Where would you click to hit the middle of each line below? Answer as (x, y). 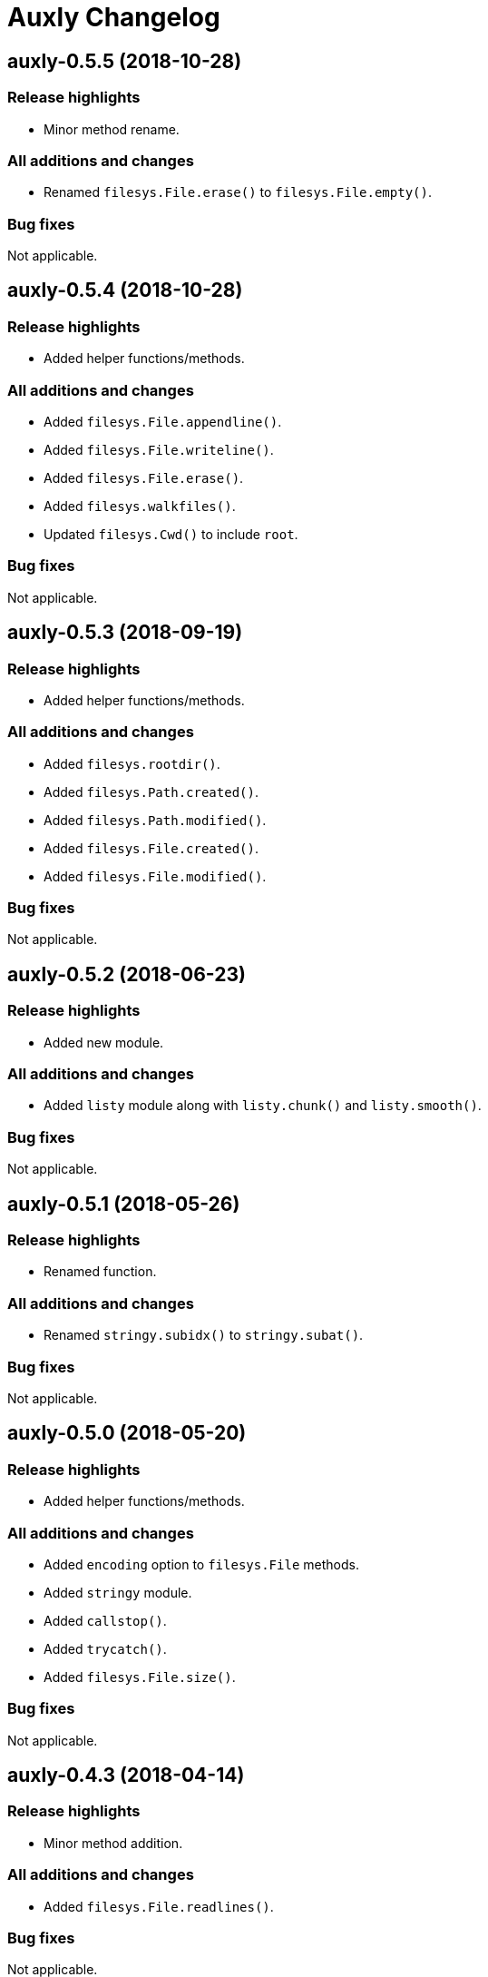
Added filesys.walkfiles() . (140, 507)
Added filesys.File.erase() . (144, 478)
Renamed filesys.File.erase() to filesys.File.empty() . (238, 192)
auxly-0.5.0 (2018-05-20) (127, 1433)
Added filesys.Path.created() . (151, 792)
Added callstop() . (105, 1620)
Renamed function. (100, 1272)
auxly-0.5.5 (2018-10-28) (125, 61)
